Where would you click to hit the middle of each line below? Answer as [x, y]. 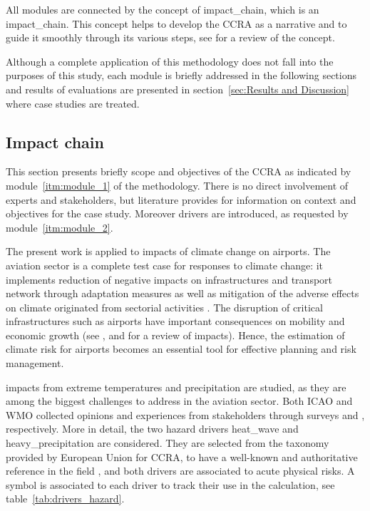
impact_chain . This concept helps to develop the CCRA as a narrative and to [176, 23]
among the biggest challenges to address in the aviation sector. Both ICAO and [179, 401]
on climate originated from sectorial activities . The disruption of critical [164, 307]
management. [35, 363]
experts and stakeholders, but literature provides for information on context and [181, 199]
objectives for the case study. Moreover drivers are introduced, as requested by [177, 213]
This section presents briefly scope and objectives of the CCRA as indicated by [179, 171]
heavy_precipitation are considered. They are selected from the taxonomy [168, 443]
